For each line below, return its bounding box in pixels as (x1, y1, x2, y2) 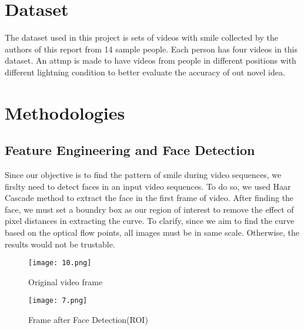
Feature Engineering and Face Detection (5, 141, 255, 159)
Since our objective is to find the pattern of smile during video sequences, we (5, 169, 282, 181)
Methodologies (5, 100, 125, 124)
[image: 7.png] (28, 296, 88, 305)
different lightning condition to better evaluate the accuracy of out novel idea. (5, 65, 285, 78)
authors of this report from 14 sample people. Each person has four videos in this (5, 42, 298, 55)
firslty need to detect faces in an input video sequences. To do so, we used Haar (5, 180, 291, 192)
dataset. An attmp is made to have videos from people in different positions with (5, 54, 296, 67)
